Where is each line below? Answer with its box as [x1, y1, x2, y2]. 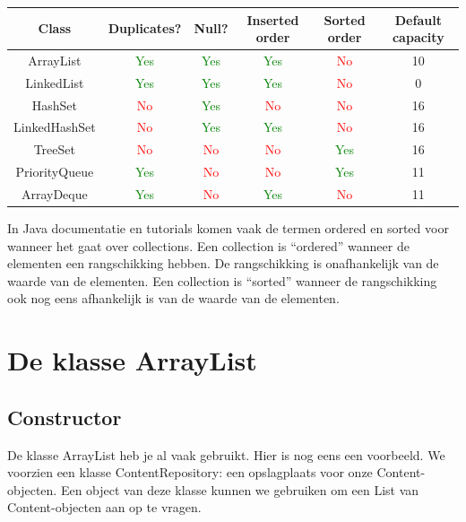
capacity [392, 28, 444, 47]
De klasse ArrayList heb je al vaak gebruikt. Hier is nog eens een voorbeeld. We [7, 445, 445, 464]
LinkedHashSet [13, 117, 96, 136]
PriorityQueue [15, 162, 94, 181]
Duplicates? [108, 19, 182, 38]
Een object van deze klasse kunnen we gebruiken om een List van [60, 480, 419, 499]
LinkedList [25, 73, 84, 91]
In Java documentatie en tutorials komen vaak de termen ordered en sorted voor [7, 219, 449, 238]
